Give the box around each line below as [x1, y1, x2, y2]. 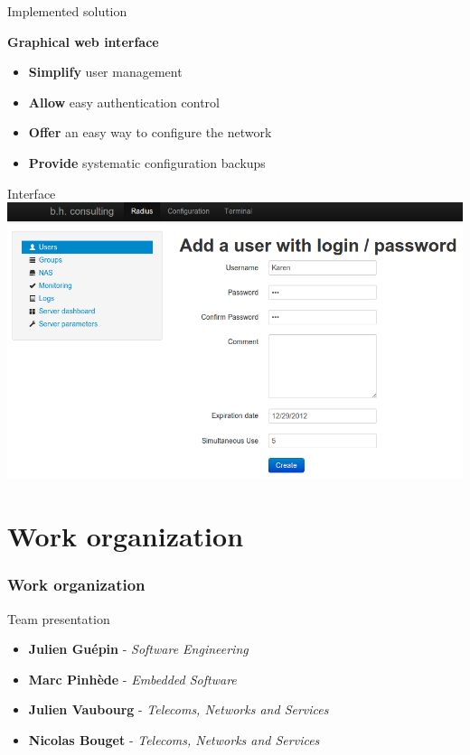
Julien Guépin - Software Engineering [28, 639, 249, 658]
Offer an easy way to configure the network [28, 123, 272, 142]
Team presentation [7, 609, 110, 628]
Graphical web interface [7, 32, 159, 51]
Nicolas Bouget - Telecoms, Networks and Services [28, 731, 320, 750]
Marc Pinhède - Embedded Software [28, 669, 237, 688]
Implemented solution [7, 2, 127, 20]
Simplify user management [28, 62, 183, 81]
